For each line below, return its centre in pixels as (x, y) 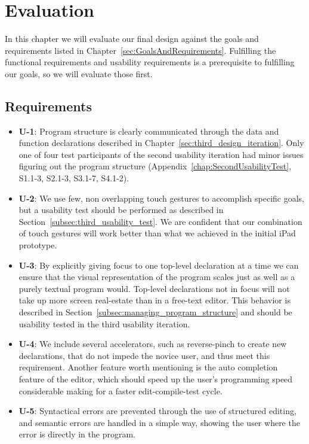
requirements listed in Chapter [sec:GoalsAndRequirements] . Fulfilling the (140, 50)
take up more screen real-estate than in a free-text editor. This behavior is (154, 300)
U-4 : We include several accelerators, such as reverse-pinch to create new (153, 344)
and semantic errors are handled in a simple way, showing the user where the (159, 422)
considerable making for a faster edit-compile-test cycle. (120, 390)
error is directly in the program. (77, 434)
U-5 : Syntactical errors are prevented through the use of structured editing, (157, 411)
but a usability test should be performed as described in (121, 210)
